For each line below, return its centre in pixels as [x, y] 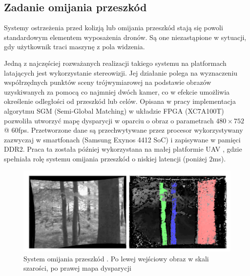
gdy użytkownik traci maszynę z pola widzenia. [74, 47]
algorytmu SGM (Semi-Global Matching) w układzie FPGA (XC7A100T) [114, 110]
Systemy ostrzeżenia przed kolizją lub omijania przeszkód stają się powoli [114, 28]
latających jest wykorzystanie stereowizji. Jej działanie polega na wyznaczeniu [121, 72]
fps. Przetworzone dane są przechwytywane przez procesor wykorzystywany [131, 130]
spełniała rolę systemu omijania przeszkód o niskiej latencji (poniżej [105, 158]
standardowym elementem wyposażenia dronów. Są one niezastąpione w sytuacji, [125, 37]
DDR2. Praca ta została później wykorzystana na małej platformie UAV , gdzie [123, 149]
